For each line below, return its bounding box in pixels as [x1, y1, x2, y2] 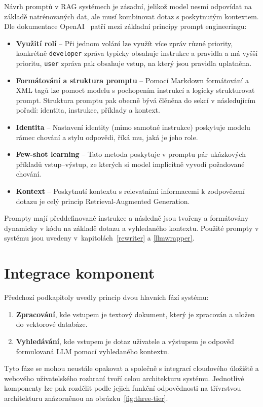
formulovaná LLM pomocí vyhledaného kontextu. [16, 346, 169, 356]
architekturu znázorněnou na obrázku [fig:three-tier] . [4, 392, 168, 403]
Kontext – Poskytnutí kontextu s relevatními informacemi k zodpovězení [16, 186, 245, 196]
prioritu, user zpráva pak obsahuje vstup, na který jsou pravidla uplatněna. [16, 58, 252, 69]
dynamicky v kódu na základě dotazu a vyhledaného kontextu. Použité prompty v [4, 222, 259, 233]
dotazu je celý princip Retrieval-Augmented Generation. [16, 195, 190, 206]
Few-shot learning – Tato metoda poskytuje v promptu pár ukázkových [16, 149, 246, 159]
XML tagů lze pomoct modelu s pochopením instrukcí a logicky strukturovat [16, 85, 255, 95]
